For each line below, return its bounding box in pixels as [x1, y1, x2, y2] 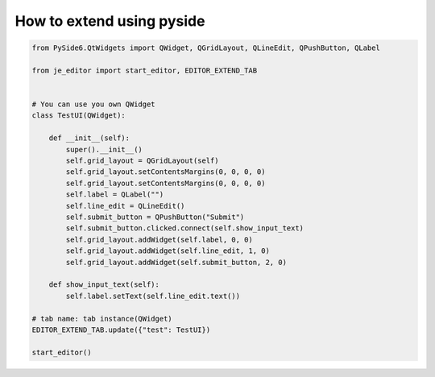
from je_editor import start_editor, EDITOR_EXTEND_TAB [31, 65, 258, 75]
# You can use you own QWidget [31, 100, 156, 109]
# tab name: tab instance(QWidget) [31, 314, 172, 323]
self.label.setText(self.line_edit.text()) [65, 291, 241, 300]
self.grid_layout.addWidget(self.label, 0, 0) [65, 234, 253, 244]
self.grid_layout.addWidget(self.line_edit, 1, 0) [65, 246, 270, 255]
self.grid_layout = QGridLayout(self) [65, 156, 219, 165]
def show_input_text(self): [48, 280, 160, 289]
